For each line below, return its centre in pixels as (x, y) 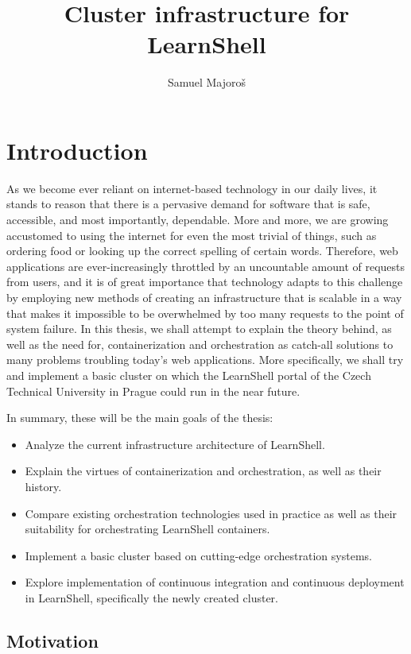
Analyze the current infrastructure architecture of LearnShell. (175, 444)
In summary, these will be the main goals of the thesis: (140, 418)
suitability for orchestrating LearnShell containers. (147, 529)
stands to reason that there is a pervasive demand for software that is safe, (188, 204)
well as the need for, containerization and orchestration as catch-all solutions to (200, 344)
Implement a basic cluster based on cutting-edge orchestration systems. (198, 555)
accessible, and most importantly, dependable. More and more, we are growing (198, 220)
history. (43, 486)
